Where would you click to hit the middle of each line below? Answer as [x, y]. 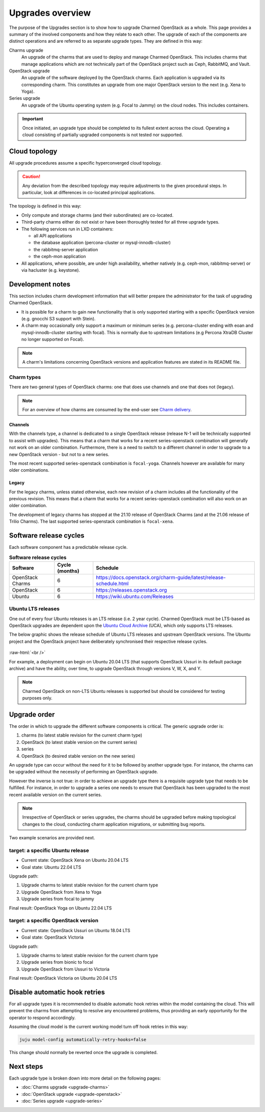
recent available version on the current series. [55, 795]
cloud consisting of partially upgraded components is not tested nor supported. [103, 135]
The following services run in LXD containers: [67, 229]
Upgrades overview [50, 13]
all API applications [53, 236]
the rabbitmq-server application [66, 249]
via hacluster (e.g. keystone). [51, 270]
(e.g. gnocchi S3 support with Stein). [58, 319]
